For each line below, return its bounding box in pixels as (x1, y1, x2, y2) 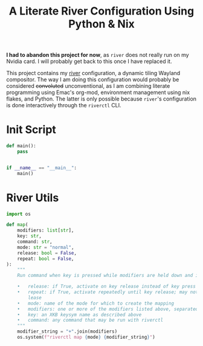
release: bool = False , (17, 250, 77, 256)
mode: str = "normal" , (17, 244, 74, 250)
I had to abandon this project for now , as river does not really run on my (6, 52, 189, 59)
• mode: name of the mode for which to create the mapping (17, 300, 174, 307)
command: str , (17, 239, 53, 245)
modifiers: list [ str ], (17, 227, 74, 234)
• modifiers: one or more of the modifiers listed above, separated (17, 306, 199, 312)
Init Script (6, 123, 56, 137)
